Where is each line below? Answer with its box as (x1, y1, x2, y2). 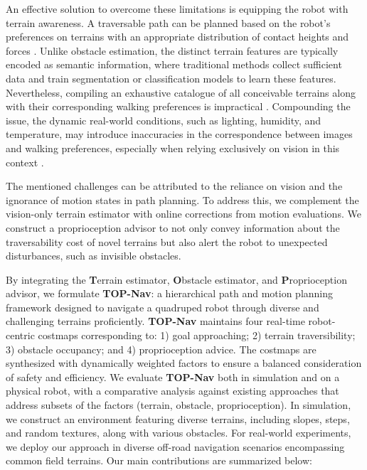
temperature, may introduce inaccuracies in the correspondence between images (6, 127, 353, 141)
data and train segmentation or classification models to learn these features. (6, 70, 336, 85)
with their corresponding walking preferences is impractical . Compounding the (6, 99, 351, 114)
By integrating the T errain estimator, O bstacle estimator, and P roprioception (6, 272, 347, 287)
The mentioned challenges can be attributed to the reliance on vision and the (6, 178, 343, 193)
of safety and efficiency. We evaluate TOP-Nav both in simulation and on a (6, 369, 340, 384)
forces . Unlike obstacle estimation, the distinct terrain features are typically (6, 43, 339, 58)
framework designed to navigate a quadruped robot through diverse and (6, 299, 319, 314)
